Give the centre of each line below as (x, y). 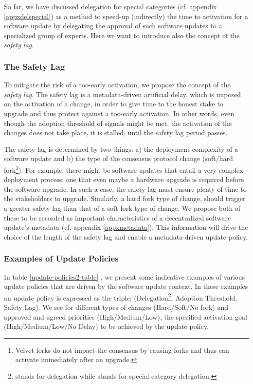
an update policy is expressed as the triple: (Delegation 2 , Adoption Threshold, (121, 297)
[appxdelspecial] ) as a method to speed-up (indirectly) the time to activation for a (126, 16)
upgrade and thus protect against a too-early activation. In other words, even (119, 113)
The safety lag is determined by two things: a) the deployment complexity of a (121, 149)
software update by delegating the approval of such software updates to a (113, 26)
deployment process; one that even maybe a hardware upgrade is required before (124, 179)
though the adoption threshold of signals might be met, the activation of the (118, 123)
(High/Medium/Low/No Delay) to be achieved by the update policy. (106, 326)
